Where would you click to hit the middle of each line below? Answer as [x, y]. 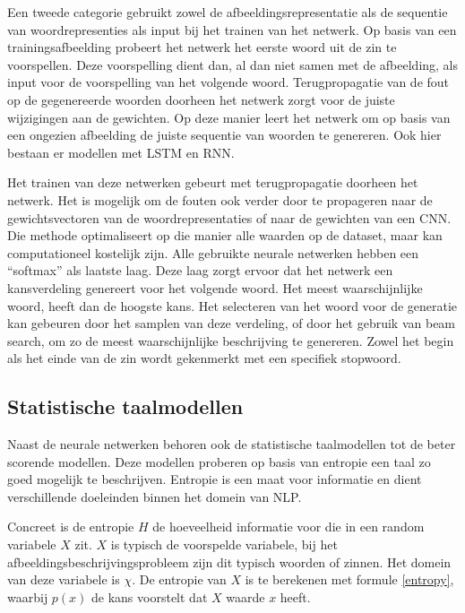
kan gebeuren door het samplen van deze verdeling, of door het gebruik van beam [232, 323]
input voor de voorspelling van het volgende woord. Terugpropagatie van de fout [228, 82]
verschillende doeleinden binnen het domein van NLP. [155, 496]
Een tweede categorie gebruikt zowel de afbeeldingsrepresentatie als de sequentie [228, 12]
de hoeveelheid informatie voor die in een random [288, 527]
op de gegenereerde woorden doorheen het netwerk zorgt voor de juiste [201, 99]
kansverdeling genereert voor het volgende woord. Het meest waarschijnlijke [215, 287]
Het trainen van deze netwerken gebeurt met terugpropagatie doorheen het [213, 182]
